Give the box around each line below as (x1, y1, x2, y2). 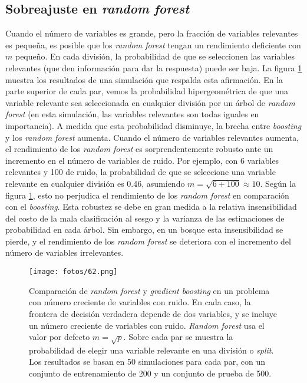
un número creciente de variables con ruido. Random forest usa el (29, 319, 265, 331)
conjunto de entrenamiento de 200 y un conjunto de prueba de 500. (29, 367, 272, 379)
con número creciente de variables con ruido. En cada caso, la (29, 296, 251, 308)
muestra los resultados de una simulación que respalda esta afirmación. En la (5, 73, 283, 85)
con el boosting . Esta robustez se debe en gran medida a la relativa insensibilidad (5, 200, 297, 213)
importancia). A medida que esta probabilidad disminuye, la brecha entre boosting (5, 119, 302, 131)
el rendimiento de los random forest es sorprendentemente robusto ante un (5, 143, 273, 155)
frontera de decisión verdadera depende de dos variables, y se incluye (29, 307, 277, 319)
